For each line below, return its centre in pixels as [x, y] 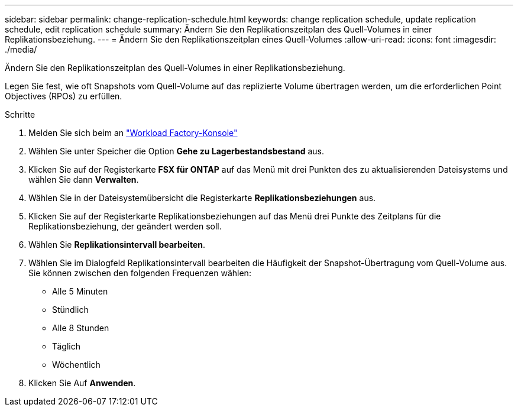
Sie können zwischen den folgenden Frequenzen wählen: [140, 273]
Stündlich [70, 310]
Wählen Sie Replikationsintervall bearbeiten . [117, 245]
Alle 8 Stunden [81, 328]
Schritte [20, 114]
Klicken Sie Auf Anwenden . [82, 383]
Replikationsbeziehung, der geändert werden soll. [125, 226]
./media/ [21, 49]
